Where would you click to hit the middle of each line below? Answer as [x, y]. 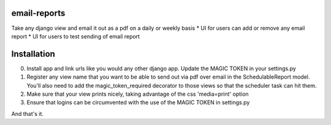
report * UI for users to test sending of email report [76, 36]
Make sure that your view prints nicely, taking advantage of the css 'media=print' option [138, 94]
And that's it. [28, 113]
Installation [33, 54]
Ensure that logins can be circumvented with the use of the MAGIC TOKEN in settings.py [138, 102]
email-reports [38, 13]
